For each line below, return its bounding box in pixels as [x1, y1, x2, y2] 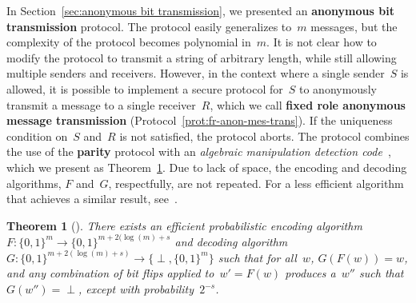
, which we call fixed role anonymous [210, 96, 406, 113]
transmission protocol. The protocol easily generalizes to [6, 18, 292, 34]
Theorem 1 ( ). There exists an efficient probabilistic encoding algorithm [6, 217, 362, 233]
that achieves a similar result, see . [6, 190, 178, 207]
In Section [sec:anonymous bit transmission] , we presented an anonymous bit [6, 2, 394, 18]
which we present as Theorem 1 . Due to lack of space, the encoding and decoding [6, 158, 407, 175]
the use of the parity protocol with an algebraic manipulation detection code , [6, 143, 391, 160]
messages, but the [310, 18, 398, 34]
